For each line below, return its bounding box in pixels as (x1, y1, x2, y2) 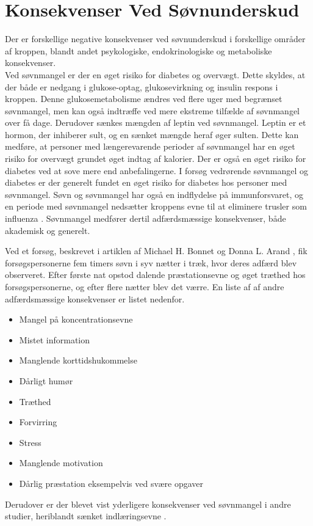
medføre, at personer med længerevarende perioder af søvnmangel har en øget (5, 140, 295, 153)
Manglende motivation (19, 456, 103, 469)
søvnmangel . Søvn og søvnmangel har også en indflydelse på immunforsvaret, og (5, 188, 303, 200)
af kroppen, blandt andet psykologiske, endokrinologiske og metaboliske (5, 44, 272, 57)
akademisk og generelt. (5, 224, 90, 236)
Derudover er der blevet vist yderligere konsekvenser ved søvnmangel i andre (5, 497, 291, 510)
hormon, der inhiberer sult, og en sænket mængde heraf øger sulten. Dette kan (5, 128, 299, 141)
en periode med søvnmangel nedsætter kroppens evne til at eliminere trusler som (5, 200, 307, 213)
